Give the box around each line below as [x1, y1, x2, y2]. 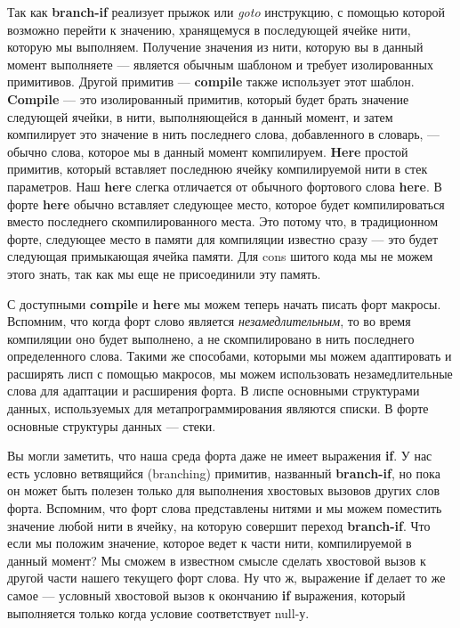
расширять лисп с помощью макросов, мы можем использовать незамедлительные [7, 363, 453, 382]
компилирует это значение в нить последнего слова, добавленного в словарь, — [7, 125, 440, 143]
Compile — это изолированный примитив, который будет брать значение [7, 89, 409, 108]
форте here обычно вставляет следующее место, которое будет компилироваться [7, 194, 445, 213]
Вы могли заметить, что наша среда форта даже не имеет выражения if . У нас [7, 446, 432, 465]
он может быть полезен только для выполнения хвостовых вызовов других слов [7, 481, 440, 500]
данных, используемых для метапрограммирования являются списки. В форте [7, 399, 429, 418]
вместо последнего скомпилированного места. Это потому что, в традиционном [7, 212, 439, 231]
